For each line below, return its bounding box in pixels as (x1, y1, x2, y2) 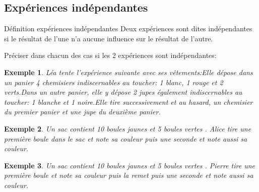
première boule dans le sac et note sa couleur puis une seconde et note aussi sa (4, 133, 247, 144)
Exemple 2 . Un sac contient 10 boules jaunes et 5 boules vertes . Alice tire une (4, 123, 251, 134)
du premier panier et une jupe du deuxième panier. (4, 106, 161, 117)
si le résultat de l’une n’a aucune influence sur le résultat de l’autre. (4, 33, 213, 43)
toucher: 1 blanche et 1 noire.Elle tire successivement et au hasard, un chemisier (4, 96, 253, 107)
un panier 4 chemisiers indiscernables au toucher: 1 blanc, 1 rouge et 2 (4, 77, 223, 87)
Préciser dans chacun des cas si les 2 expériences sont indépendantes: (4, 50, 217, 60)
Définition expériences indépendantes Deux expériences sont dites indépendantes (4, 23, 252, 34)
